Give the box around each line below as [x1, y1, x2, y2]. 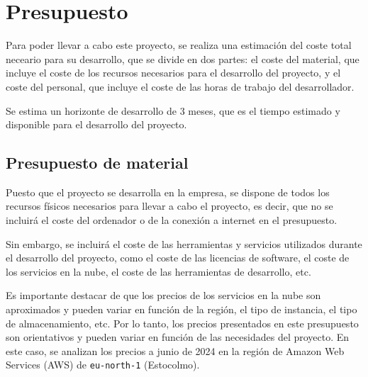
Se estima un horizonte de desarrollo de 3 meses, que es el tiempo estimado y [6, 103, 340, 118]
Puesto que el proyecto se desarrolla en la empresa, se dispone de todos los [6, 184, 330, 199]
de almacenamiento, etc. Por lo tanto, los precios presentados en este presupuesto [6, 315, 359, 330]
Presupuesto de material [6, 152, 189, 174]
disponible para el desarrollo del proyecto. [6, 117, 187, 132]
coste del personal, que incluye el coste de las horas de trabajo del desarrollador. [6, 79, 355, 94]
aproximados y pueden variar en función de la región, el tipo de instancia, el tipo [6, 302, 357, 317]
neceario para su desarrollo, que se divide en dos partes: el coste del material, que [6, 51, 359, 66]
